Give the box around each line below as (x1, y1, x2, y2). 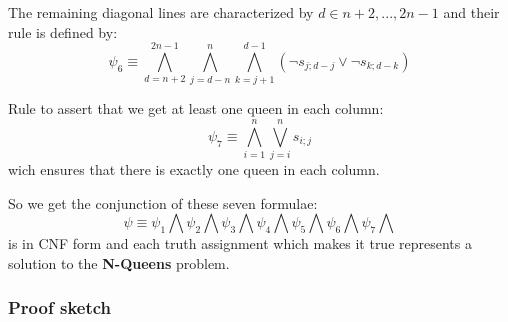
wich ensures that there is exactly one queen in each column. (8, 159, 380, 180)
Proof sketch (8, 295, 112, 320)
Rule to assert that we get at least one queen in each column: (8, 98, 384, 119)
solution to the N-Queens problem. (8, 252, 230, 273)
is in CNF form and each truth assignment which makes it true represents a (8, 233, 472, 254)
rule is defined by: (8, 21, 118, 42)
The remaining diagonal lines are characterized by (8, 2, 314, 22)
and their (443, 2, 500, 22)
